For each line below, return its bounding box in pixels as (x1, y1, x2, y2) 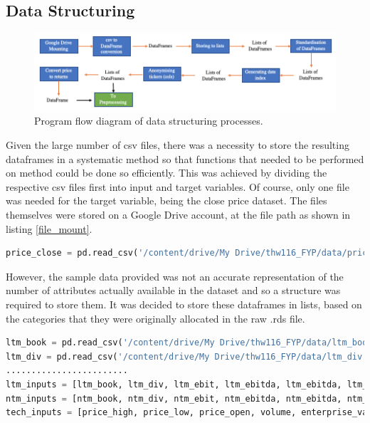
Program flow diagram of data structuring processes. (34, 113, 263, 128)
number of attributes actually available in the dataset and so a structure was (6, 283, 341, 298)
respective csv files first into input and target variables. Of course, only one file (6, 179, 349, 194)
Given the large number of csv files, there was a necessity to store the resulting (6, 137, 349, 152)
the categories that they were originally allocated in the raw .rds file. (6, 310, 305, 325)
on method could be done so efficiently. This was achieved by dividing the (6, 165, 327, 180)
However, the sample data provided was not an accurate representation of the (6, 268, 344, 283)
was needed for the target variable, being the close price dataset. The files (6, 193, 327, 208)
